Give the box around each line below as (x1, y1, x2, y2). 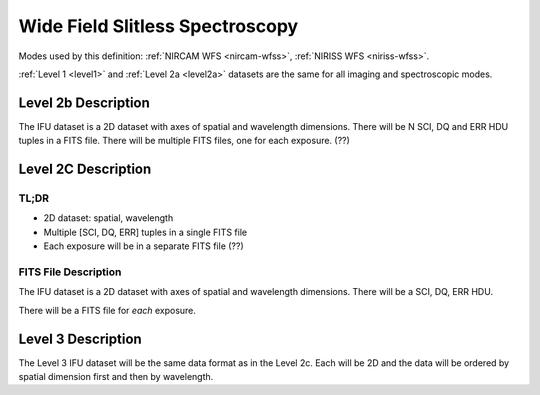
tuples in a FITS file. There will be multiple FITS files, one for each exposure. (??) (18, 135, 350, 147)
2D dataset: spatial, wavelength (43, 212, 174, 224)
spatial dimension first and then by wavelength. (18, 371, 214, 382)
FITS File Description (18, 265, 122, 279)
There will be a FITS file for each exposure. (18, 304, 197, 316)
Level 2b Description (18, 94, 150, 111)
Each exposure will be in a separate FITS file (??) (43, 240, 244, 252)
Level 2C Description (18, 161, 152, 178)
